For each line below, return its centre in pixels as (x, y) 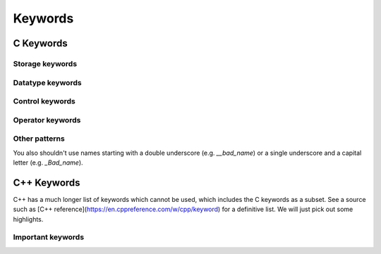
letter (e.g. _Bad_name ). (48, 163)
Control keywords (44, 101)
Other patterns (39, 139)
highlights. (28, 219)
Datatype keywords (47, 82)
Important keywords (49, 237)
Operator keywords (47, 120)
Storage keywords (45, 63)
